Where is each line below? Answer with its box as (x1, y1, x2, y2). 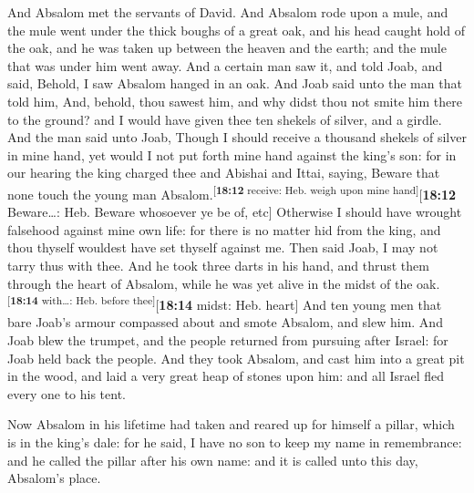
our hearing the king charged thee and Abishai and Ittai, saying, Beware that (7, 163, 440, 182)
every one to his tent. (7, 384, 126, 403)
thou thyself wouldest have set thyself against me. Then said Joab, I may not (7, 238, 438, 257)
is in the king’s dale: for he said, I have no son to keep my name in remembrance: (7, 432, 462, 451)
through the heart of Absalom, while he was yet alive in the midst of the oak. (7, 273, 440, 293)
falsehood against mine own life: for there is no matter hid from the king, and (7, 220, 441, 239)
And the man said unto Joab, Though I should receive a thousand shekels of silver (7, 128, 467, 147)
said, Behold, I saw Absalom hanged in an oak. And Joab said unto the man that (7, 74, 462, 93)
